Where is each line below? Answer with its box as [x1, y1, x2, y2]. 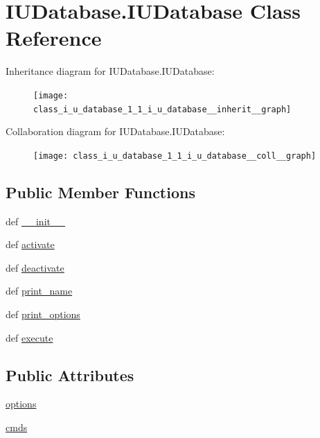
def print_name [6, 283, 73, 298]
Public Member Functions [6, 181, 195, 202]
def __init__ [6, 213, 65, 228]
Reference [6, 24, 102, 52]
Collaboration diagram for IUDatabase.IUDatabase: [6, 124, 225, 139]
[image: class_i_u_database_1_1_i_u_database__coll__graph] [33, 150, 317, 161]
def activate [6, 237, 55, 252]
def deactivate [6, 260, 64, 274]
